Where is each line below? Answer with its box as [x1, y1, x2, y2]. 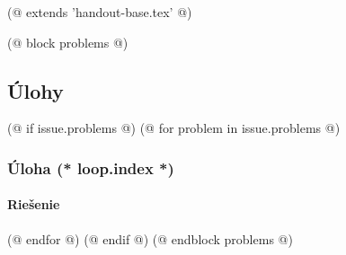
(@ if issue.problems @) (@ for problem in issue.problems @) [7, 119, 341, 137]
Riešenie [7, 195, 60, 214]
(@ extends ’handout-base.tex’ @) [7, 3, 192, 21]
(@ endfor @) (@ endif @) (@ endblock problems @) [7, 229, 293, 248]
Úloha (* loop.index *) [7, 156, 174, 179]
